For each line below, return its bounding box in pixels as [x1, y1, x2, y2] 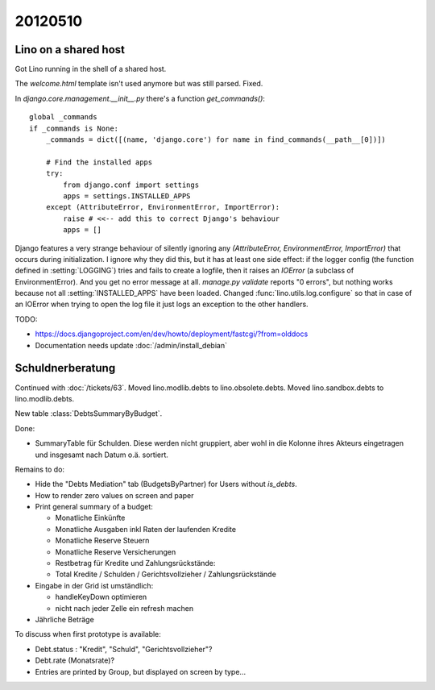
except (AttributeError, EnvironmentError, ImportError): [45, 202, 280, 212]
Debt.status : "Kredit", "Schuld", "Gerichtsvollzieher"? [35, 644, 213, 654]
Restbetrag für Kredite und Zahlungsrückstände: [55, 559, 216, 568]
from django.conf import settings [63, 180, 200, 189]
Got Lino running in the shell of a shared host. [14, 64, 167, 74]
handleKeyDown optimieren [55, 592, 147, 602]
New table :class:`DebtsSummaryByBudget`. [14, 409, 163, 418]
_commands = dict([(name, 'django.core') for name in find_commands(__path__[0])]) [45, 135, 387, 144]
